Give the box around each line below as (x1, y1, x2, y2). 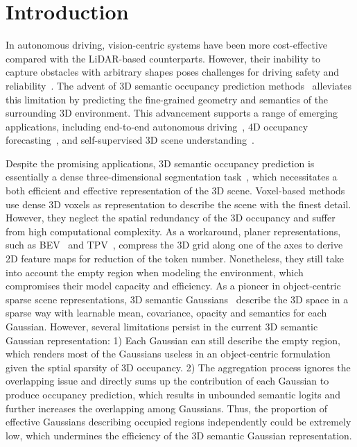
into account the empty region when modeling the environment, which (6, 264, 304, 279)
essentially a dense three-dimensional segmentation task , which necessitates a (6, 169, 338, 184)
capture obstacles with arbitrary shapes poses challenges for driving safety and (6, 65, 340, 79)
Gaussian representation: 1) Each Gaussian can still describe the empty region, (6, 332, 340, 347)
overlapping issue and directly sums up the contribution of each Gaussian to (6, 373, 329, 388)
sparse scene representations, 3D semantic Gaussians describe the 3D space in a (6, 292, 349, 306)
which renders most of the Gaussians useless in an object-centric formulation (6, 346, 331, 361)
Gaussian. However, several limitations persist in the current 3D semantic (6, 319, 318, 333)
